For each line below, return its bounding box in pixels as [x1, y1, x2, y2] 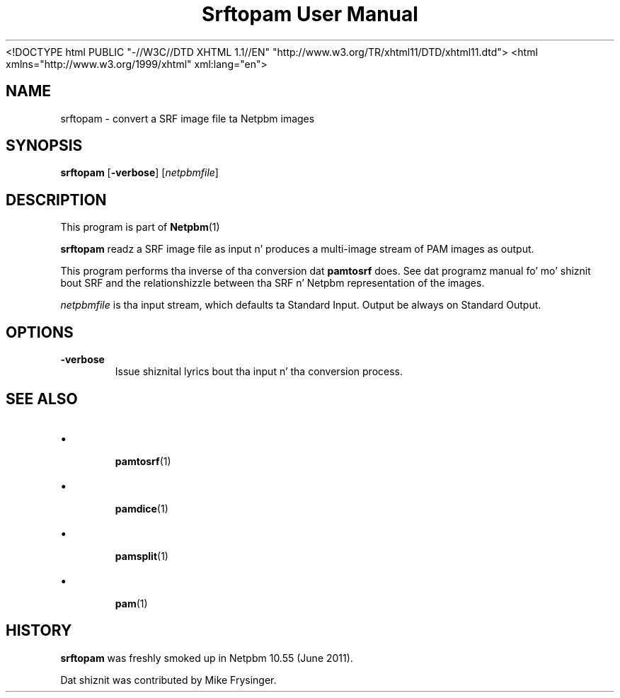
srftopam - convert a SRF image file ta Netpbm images [60, 112, 315, 125]
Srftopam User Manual [202, 2, 418, 26]
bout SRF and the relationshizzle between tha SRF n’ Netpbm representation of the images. [60, 277, 485, 290]
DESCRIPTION [6, 190, 107, 209]
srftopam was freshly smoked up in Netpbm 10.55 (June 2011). [60, 651, 353, 664]
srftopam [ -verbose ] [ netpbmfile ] [60, 166, 219, 179]
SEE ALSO [6, 389, 78, 408]
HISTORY [6, 622, 72, 640]
